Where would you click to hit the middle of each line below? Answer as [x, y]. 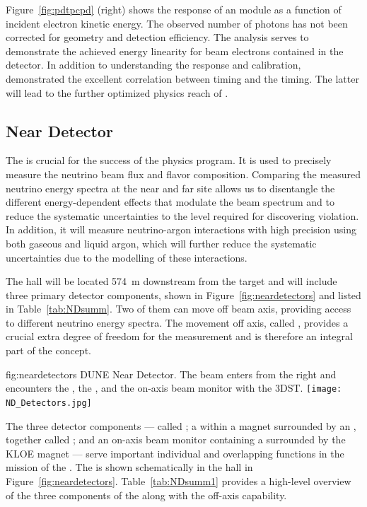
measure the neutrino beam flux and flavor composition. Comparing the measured [183, 174]
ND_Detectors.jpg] [49, 403]
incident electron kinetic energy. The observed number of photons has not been [177, 23]
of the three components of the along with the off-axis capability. [146, 495]
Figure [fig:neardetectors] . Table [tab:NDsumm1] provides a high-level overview [179, 480]
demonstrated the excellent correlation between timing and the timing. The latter [182, 78]
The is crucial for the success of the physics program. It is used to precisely [169, 160]
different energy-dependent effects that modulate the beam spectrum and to [170, 202]
